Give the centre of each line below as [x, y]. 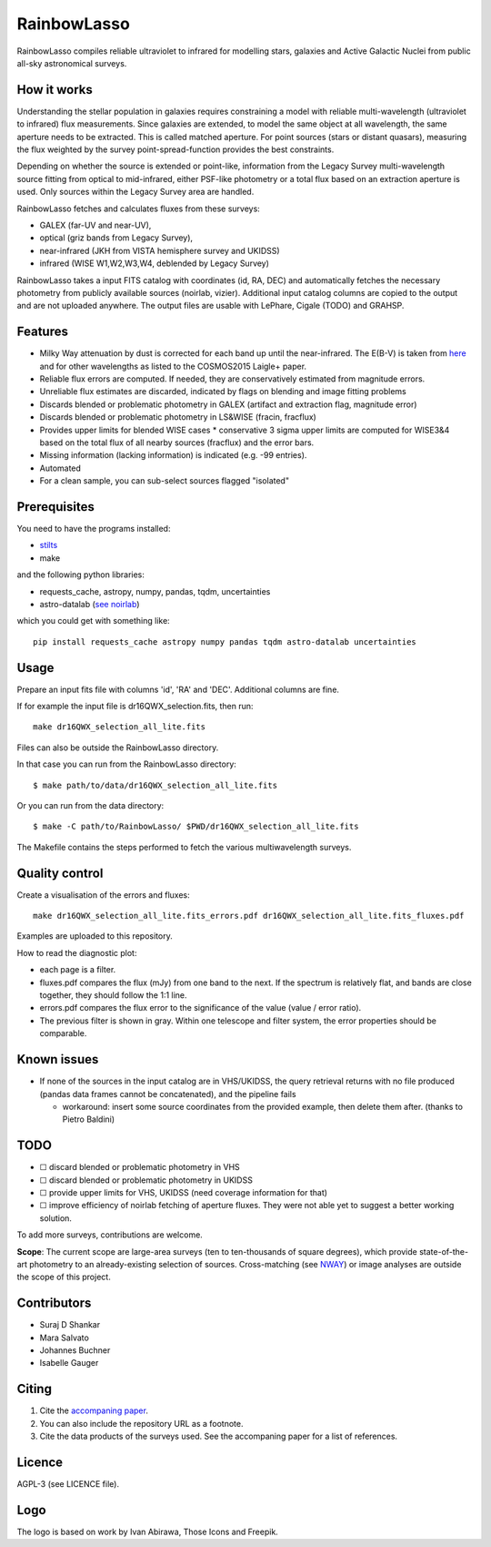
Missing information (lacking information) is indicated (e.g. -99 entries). [173, 455]
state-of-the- [443, 1251]
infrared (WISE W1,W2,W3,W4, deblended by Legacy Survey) [155, 263]
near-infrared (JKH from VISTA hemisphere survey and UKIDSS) [160, 250]
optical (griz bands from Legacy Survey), [116, 238]
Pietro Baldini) [89, 1119]
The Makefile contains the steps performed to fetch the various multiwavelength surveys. [184, 847]
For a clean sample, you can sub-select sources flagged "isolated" [165, 481]
